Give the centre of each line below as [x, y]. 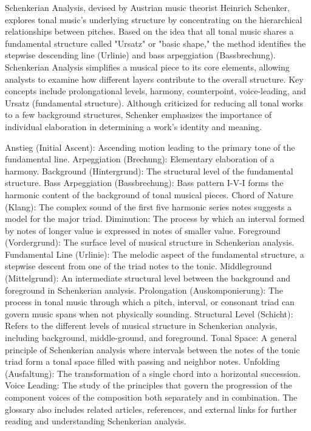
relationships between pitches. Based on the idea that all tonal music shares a [149, 31]
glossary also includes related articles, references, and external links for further [151, 409]
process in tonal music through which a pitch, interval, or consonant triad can [150, 302]
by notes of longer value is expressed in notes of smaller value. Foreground [143, 230]
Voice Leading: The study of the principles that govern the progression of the [149, 385]
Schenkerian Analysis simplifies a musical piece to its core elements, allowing [147, 67]
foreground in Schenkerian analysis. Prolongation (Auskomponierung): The [144, 290]
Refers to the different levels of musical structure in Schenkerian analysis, [141, 326]
